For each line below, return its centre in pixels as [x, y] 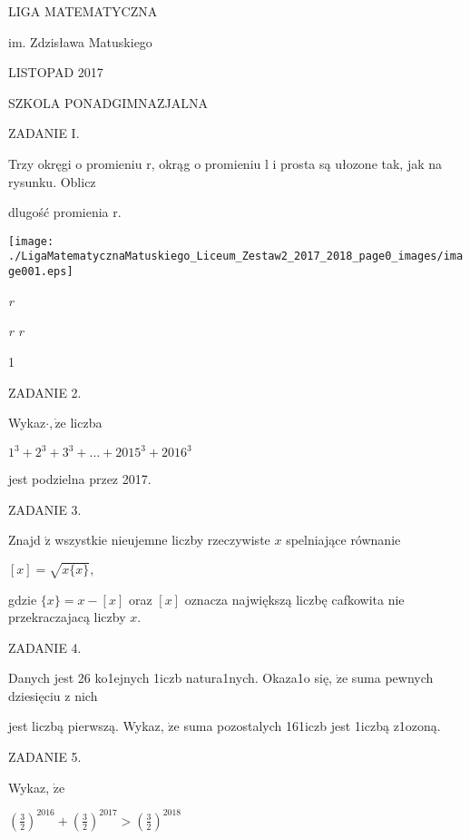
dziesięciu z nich [53, 695]
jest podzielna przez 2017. [80, 479]
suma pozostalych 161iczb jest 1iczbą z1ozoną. [312, 726]
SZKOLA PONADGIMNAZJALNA [108, 102]
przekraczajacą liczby [67, 617]
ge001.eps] [41, 272]
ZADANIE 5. [45, 757]
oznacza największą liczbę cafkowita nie [294, 599]
